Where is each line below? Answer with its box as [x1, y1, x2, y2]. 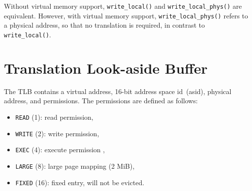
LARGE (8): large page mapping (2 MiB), [15, 160, 135, 171]
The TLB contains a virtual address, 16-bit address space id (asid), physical [4, 86, 232, 96]
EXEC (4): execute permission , [15, 144, 105, 155]
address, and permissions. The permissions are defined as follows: [4, 95, 198, 106]
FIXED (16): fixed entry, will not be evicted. [15, 177, 144, 187]
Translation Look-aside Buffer [4, 58, 208, 78]
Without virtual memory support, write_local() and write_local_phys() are [4, 1, 242, 11]
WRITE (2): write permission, [15, 128, 99, 138]
